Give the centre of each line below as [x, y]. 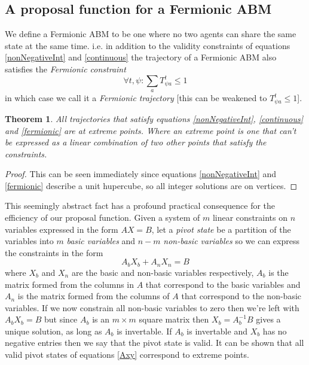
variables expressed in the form [62, 229]
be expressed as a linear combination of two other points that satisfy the [136, 142]
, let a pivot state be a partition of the [221, 229]
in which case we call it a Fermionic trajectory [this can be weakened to [136, 98]
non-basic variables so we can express [231, 241]
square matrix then [174, 319]
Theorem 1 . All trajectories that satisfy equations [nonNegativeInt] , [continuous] [154, 118]
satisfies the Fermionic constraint [65, 69]
